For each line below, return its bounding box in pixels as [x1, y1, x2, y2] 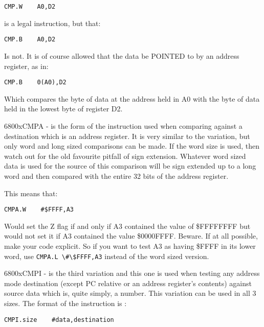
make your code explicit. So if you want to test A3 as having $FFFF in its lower [4, 240, 256, 251]
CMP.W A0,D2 [4, 3, 56, 10]
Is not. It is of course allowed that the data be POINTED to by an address [4, 50, 239, 61]
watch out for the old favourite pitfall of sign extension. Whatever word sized [4, 150, 246, 161]
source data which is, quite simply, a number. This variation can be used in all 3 [4, 288, 256, 298]
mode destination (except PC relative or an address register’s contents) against [4, 277, 252, 288]
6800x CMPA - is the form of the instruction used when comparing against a [4, 120, 243, 131]
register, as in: [4, 60, 49, 71]
